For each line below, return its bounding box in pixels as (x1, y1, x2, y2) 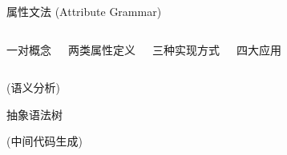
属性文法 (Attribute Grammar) (6, 3, 162, 19)
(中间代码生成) (6, 133, 83, 149)
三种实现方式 (152, 41, 220, 58)
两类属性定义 (68, 41, 135, 58)
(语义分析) (6, 79, 60, 96)
